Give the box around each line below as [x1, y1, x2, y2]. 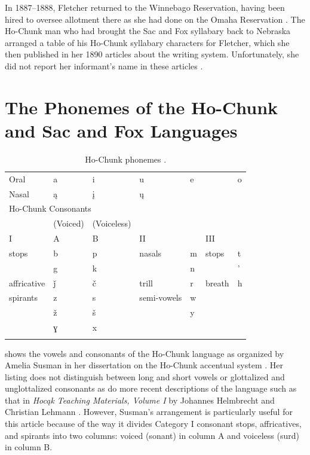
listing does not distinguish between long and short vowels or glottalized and [5, 370, 285, 383]
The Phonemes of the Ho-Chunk [5, 94, 278, 119]
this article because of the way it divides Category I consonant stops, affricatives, [5, 417, 302, 430]
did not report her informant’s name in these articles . [5, 59, 203, 72]
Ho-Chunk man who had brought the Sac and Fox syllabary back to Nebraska [5, 25, 291, 37]
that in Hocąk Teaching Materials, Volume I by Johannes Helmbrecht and [5, 393, 275, 406]
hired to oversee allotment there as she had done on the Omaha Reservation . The [5, 13, 305, 25]
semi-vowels [139, 291, 182, 304]
